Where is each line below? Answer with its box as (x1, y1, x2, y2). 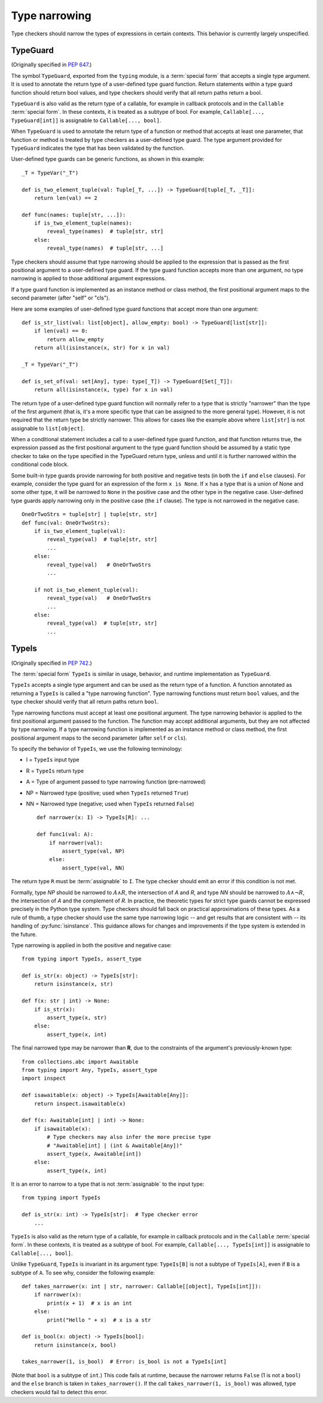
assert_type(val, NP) (62, 848, 126, 854)
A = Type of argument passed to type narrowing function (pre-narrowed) (26, 778, 206, 786)
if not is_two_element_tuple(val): (33, 586, 139, 593)
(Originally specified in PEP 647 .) (11, 61, 92, 68)
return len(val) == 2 (33, 195, 98, 201)
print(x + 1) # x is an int (47, 1299, 133, 1307)
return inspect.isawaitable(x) (33, 1100, 126, 1107)
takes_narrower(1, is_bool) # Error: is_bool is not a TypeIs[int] (22, 1358, 227, 1365)
